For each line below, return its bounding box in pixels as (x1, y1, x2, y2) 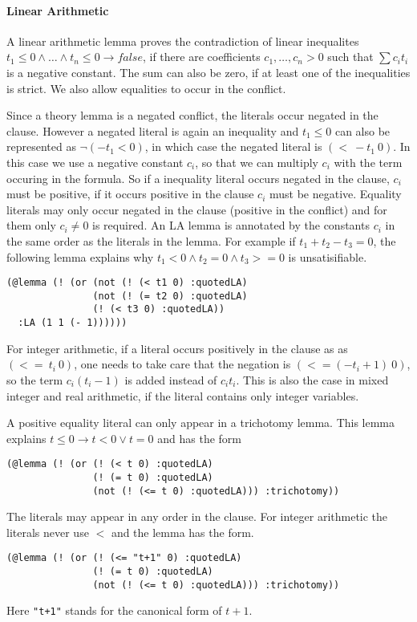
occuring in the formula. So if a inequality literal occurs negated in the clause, (6, 169, 390, 186)
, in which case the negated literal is (144, 138, 322, 155)
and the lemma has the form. (111, 523, 254, 540)
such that (327, 48, 374, 65)
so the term (6, 371, 63, 388)
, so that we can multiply (195, 153, 318, 170)
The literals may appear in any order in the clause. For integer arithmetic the (6, 508, 388, 525)
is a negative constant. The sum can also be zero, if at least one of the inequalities (6, 63, 411, 80)
